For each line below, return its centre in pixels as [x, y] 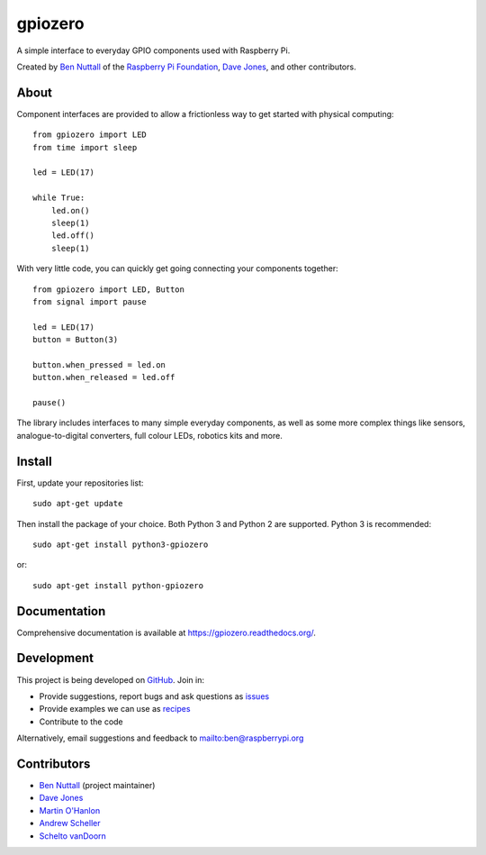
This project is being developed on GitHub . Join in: [110, 679]
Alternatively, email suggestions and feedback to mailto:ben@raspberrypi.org [160, 738]
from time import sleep [85, 147]
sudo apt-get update [78, 504]
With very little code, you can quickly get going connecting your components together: [177, 268]
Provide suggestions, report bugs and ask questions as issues [154, 696]
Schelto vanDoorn [73, 836]
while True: [59, 198]
